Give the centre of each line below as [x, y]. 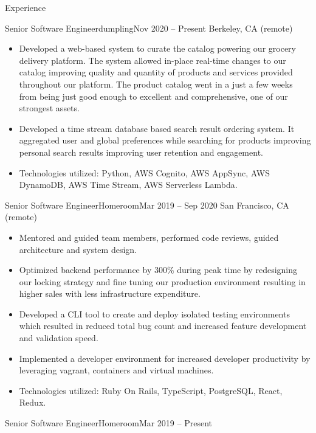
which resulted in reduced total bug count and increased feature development [163, 326]
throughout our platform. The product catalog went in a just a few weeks [156, 84]
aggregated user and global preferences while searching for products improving [165, 140]
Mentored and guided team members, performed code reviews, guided [149, 237]
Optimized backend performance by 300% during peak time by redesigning [158, 270]
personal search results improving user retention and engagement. [141, 152]
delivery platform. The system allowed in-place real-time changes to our [153, 60]
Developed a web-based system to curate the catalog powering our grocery [157, 48]
